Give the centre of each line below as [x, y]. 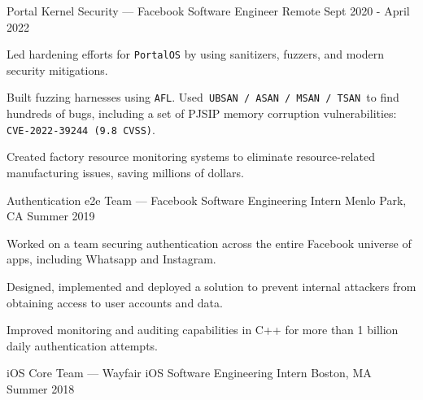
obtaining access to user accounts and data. [115, 302]
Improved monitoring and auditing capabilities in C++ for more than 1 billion [203, 330]
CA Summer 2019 [51, 216]
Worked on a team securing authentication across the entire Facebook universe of [209, 243]
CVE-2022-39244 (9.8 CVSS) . [81, 129]
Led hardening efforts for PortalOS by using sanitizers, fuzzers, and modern [196, 54]
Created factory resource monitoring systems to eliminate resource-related [191, 157]
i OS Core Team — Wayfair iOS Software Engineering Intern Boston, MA [189, 373]
